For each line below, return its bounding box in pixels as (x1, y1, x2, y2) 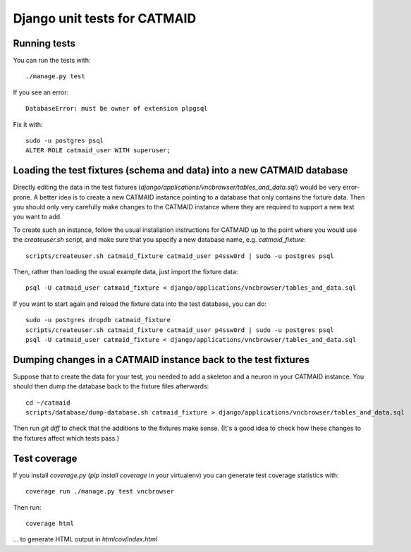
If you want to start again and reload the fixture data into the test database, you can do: (13, 300, 267, 308)
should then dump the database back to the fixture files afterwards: (13, 382, 209, 391)
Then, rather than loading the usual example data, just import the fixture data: (13, 268, 238, 276)
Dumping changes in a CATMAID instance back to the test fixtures (13, 353, 310, 366)
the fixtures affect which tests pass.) (13, 434, 120, 442)
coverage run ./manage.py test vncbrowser (25, 487, 175, 496)
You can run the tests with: (13, 56, 91, 65)
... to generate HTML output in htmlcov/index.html (13, 535, 158, 544)
